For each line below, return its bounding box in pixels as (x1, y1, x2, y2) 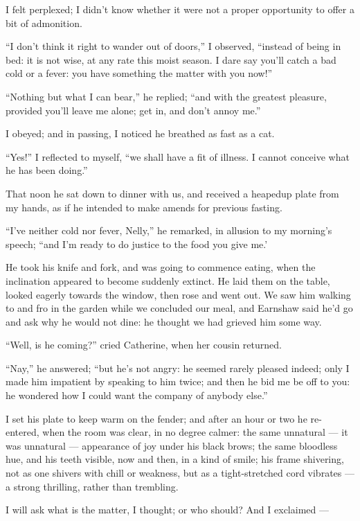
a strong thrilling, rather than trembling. (6, 479, 179, 493)
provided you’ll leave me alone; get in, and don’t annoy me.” (6, 103, 261, 117)
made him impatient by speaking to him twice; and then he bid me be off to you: (6, 374, 350, 389)
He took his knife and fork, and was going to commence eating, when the (6, 260, 316, 274)
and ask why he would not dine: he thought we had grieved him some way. (6, 314, 322, 328)
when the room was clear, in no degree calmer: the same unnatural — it (42, 425, 348, 439)
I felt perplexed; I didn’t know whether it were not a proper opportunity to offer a (6, 2, 354, 16)
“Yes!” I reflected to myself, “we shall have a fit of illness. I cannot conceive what (6, 149, 350, 164)
